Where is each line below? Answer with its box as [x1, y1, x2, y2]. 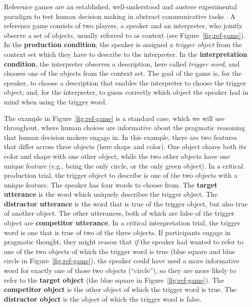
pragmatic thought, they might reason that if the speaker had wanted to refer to [4, 237, 244, 247]
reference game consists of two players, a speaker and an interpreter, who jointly [4, 20, 243, 31]
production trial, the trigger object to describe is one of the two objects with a [4, 170, 237, 180]
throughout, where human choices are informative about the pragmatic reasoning [4, 122, 245, 133]
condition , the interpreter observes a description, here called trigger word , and [4, 58, 240, 68]
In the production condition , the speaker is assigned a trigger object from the [4, 39, 242, 50]
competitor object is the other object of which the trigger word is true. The [4, 284, 236, 294]
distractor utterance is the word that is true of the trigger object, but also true [4, 198, 248, 208]
